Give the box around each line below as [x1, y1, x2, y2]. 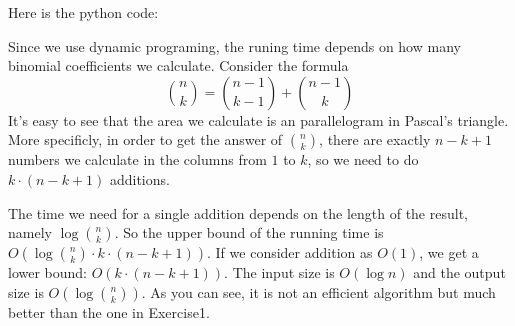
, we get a [419, 242, 479, 263]
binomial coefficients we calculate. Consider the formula [8, 55, 349, 76]
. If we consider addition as [207, 242, 373, 263]
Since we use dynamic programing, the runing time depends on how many [8, 35, 461, 56]
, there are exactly [319, 129, 431, 150]
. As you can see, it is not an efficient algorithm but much [141, 281, 496, 302]
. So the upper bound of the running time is [114, 222, 384, 243]
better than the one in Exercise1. [8, 301, 210, 322]
